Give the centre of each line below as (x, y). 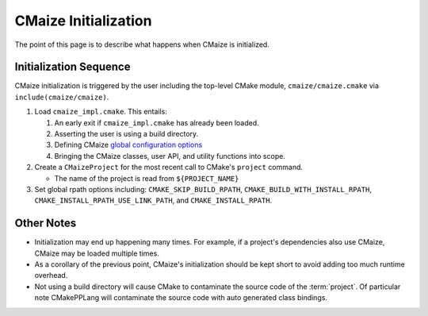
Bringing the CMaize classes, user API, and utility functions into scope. (170, 156)
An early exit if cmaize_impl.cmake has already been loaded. (157, 122)
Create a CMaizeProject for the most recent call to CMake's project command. (169, 168)
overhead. (51, 276)
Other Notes (46, 224)
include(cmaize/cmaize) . (62, 97)
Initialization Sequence (73, 67)
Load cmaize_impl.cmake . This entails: (101, 112)
